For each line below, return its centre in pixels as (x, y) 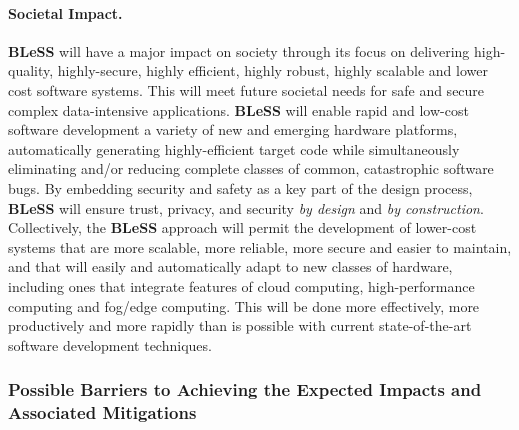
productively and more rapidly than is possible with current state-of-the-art (240, 325)
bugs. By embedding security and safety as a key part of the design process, (240, 187)
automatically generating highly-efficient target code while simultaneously (234, 148)
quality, (31, 70)
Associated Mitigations (102, 412)
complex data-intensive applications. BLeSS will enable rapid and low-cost (238, 109)
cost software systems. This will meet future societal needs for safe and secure (246, 89)
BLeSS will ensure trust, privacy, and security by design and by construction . (246, 207)
